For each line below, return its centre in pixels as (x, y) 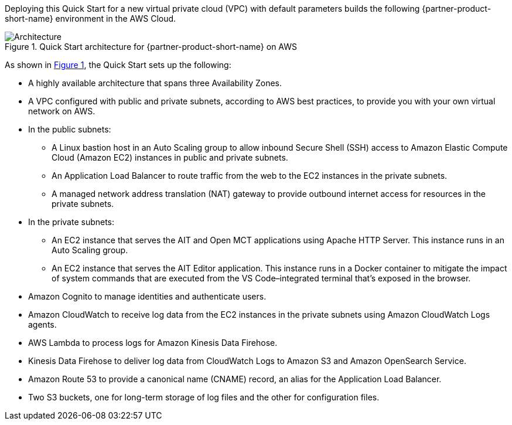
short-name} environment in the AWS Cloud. (91, 18)
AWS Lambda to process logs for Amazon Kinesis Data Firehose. (153, 343)
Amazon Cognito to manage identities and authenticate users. (147, 296)
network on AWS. (62, 111)
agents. (42, 324)
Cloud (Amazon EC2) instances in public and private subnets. (170, 157)
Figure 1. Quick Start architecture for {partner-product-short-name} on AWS (151, 47)
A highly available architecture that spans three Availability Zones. (155, 83)
